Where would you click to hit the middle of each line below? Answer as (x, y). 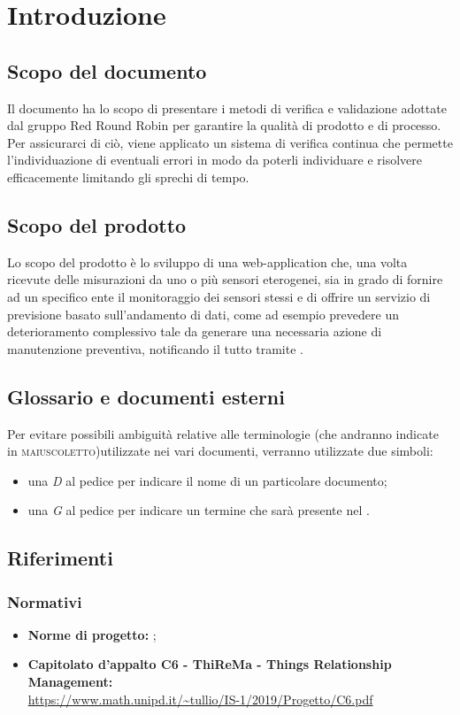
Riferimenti (60, 558)
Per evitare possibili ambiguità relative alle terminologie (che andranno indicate (223, 433)
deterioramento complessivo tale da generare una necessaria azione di (195, 331)
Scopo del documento (107, 70)
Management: (70, 682)
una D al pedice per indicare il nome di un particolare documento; (207, 480)
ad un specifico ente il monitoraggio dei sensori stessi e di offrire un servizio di (219, 296)
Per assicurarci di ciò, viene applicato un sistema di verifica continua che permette (230, 142)
